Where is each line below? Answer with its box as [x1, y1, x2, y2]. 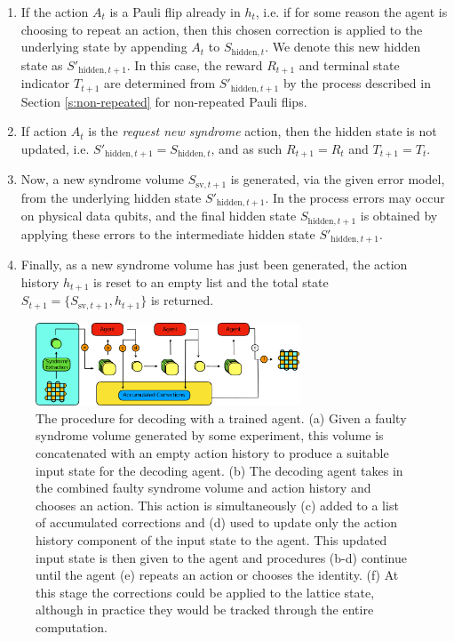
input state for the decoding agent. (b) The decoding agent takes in [36, 461, 403, 479]
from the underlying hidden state [20, 188, 202, 206]
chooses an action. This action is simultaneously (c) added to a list [36, 495, 399, 514]
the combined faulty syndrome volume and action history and [36, 478, 371, 497]
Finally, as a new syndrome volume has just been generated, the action [20, 255, 408, 273]
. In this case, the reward [126, 55, 263, 74]
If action [20, 122, 68, 140]
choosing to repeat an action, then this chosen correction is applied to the [20, 20, 423, 38]
